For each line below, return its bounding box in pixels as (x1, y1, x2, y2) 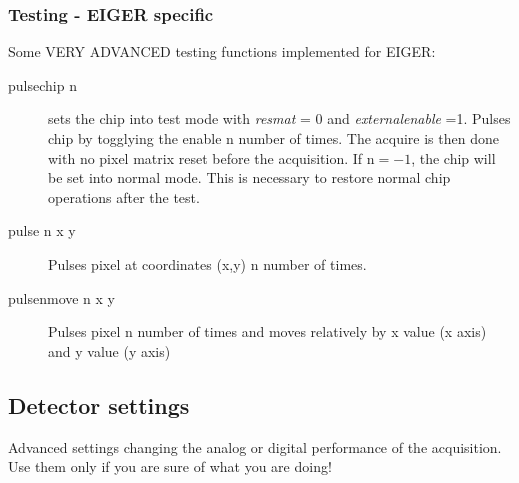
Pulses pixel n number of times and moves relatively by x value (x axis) (48, 321, 487, 342)
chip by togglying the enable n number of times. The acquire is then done (48, 128, 499, 148)
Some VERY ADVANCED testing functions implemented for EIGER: (8, 41, 436, 62)
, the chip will (411, 147, 496, 168)
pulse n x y (8, 220, 76, 241)
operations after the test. (48, 186, 200, 207)
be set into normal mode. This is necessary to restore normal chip (48, 167, 451, 188)
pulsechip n (8, 74, 77, 95)
